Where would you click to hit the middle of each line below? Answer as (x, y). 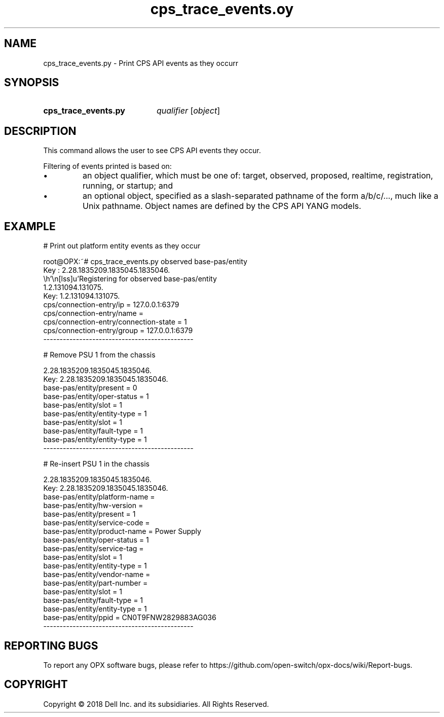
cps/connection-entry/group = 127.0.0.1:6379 (118, 331)
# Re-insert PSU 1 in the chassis (96, 464)
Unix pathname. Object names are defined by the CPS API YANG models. (222, 206)
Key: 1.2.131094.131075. (82, 296)
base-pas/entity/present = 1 (89, 514)
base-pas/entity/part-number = (96, 583)
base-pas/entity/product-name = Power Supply (122, 531)
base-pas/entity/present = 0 (90, 388)
